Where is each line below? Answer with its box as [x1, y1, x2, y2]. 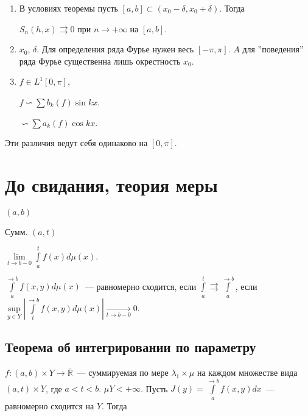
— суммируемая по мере [77, 366, 169, 379]
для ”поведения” [242, 43, 304, 55]
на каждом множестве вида [197, 366, 298, 379]
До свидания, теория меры [5, 172, 218, 197]
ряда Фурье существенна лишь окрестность [19, 54, 181, 67]
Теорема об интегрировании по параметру [5, 337, 256, 356]
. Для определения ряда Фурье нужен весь [37, 43, 194, 55]
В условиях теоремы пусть [19, 2, 118, 14]
